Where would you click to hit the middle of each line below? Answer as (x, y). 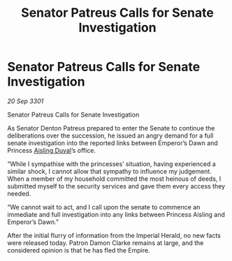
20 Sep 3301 (26, 101)
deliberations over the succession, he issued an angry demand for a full (110, 135)
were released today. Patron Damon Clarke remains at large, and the (106, 243)
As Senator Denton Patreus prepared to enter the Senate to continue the (111, 128)
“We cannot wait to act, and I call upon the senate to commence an (104, 207)
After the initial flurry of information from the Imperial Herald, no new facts (114, 235)
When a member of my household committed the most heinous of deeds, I (114, 179)
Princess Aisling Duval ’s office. (52, 150)
